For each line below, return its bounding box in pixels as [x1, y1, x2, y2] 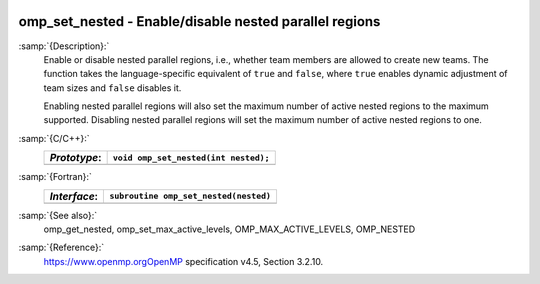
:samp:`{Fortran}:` [18, 171, 92, 183]
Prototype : [49, 151, 102, 165]
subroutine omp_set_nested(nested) [109, 191, 272, 202]
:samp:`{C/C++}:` [18, 132, 90, 144]
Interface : [49, 189, 99, 203]
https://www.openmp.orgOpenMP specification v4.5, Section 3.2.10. [43, 255, 324, 267]
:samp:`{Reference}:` [18, 241, 105, 254]
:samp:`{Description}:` [18, 40, 110, 52]
